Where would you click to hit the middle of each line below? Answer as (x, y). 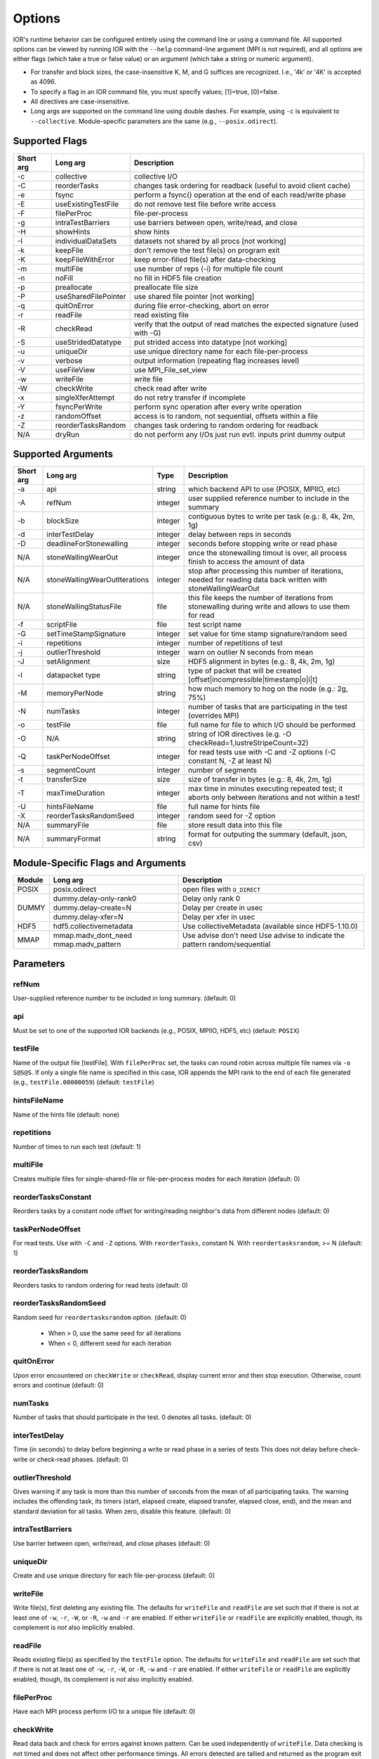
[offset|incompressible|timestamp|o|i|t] (253, 680)
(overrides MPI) (214, 716)
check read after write (170, 388)
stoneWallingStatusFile (84, 607)
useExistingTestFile (87, 204)
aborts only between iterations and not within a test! (274, 797)
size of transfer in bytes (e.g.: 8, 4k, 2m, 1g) (260, 780)
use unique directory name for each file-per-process (221, 351)
